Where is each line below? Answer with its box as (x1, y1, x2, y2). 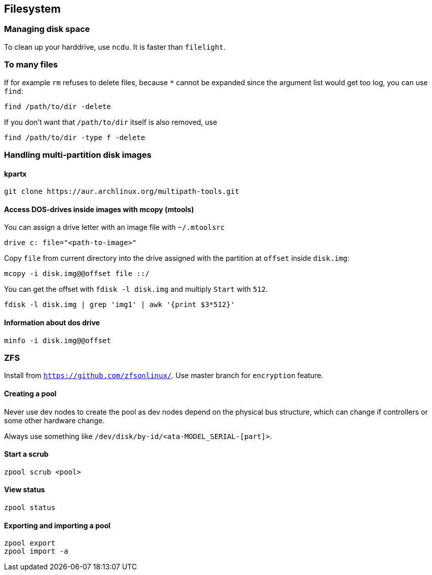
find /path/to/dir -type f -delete (4, 133, 146, 142)
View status (4, 485, 45, 494)
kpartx (4, 169, 27, 178)
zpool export (4, 539, 56, 548)
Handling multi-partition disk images (4, 149, 152, 160)
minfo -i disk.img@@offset (4, 336, 111, 345)
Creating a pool (4, 389, 57, 398)
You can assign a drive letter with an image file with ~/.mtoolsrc (4, 223, 225, 232)
